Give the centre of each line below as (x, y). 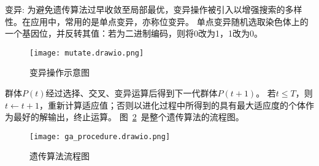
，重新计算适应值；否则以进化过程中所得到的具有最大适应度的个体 (172, 105)
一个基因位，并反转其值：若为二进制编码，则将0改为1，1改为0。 (134, 33)
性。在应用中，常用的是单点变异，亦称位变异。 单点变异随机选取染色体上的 (157, 21)
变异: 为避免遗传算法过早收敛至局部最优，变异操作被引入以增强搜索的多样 (154, 9)
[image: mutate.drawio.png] (87, 53)
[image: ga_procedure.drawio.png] (100, 136)
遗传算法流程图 (60, 156)
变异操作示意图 (60, 72)
